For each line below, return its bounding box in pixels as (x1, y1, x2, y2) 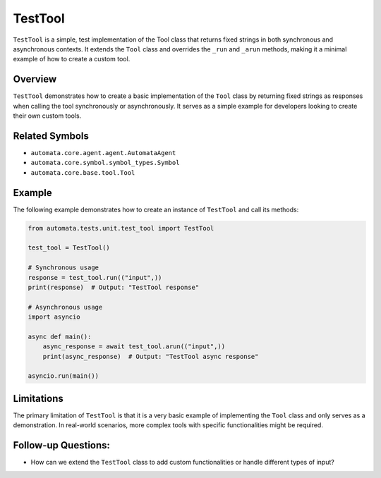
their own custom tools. (13, 111, 82, 120)
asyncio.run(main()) (28, 372, 99, 380)
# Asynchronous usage (28, 303, 103, 311)
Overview (13, 73, 57, 85)
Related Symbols (13, 130, 90, 142)
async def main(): (28, 332, 92, 341)
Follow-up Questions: (13, 439, 111, 451)
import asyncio (28, 313, 80, 321)
